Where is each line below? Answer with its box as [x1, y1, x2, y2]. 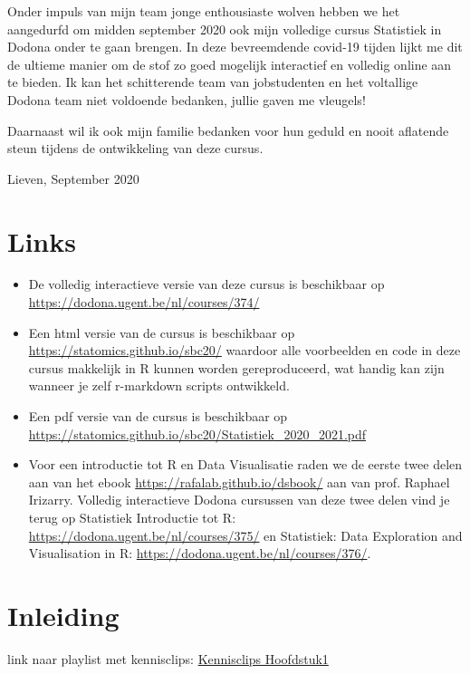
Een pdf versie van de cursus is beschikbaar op [28, 407, 288, 426]
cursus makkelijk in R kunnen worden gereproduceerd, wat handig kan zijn [28, 358, 445, 377]
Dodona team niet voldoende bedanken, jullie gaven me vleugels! [7, 90, 366, 109]
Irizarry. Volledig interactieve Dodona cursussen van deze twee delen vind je [28, 490, 450, 509]
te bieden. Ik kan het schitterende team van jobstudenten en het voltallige [7, 72, 418, 91]
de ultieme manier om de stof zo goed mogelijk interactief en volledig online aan [7, 54, 452, 73]
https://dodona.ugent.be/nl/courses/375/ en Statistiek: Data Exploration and [28, 525, 463, 544]
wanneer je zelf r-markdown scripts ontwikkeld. [28, 376, 290, 395]
